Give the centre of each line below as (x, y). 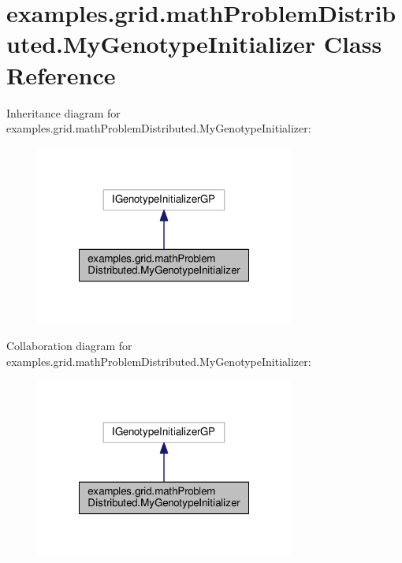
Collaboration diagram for (69, 346)
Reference (61, 75)
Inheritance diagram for (63, 112)
